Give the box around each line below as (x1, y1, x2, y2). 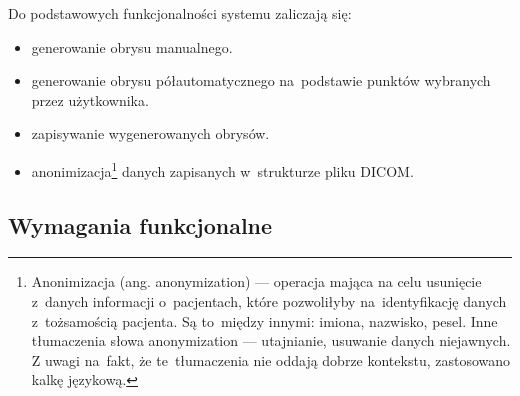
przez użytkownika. (31, 89, 149, 110)
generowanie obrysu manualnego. (31, 36, 233, 57)
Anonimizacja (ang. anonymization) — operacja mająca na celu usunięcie (31, 271, 482, 292)
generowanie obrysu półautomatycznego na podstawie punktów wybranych (31, 70, 491, 91)
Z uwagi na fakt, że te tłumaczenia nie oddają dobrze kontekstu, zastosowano (31, 349, 511, 370)
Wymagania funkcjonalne (8, 209, 273, 240)
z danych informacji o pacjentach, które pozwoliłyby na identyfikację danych (31, 291, 507, 312)
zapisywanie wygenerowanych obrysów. (31, 123, 270, 144)
